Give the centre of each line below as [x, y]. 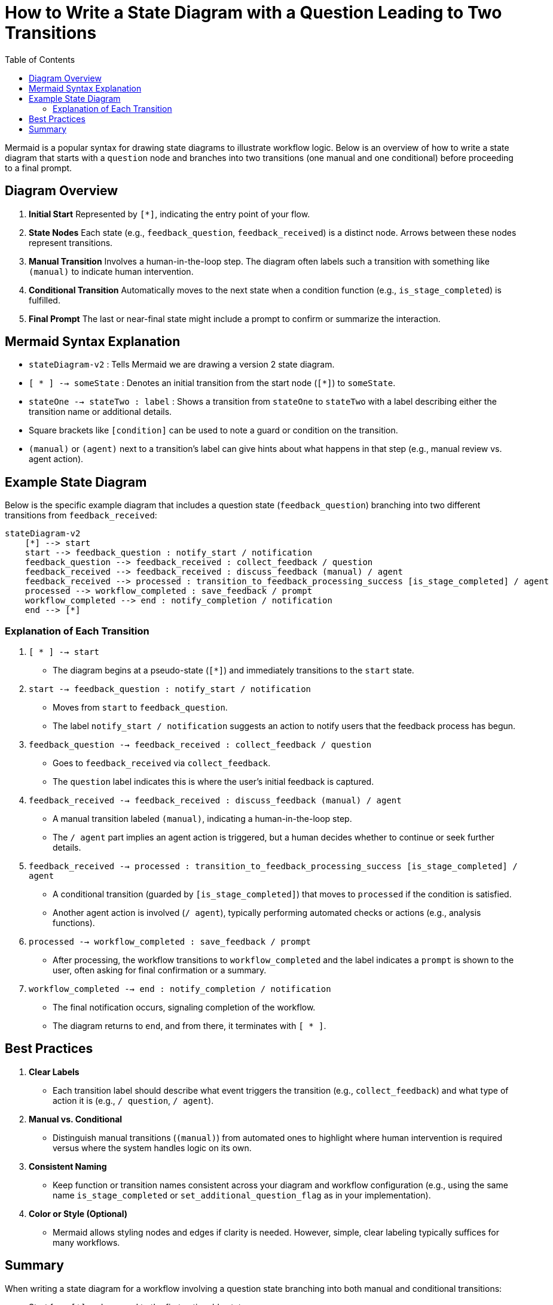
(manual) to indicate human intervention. [111, 271]
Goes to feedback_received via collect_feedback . [162, 763]
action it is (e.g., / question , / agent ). [133, 1100]
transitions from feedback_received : [81, 515]
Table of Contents [40, 59]
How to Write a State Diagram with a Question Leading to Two [253, 13]
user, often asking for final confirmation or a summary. [160, 970]
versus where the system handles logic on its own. [152, 1148]
